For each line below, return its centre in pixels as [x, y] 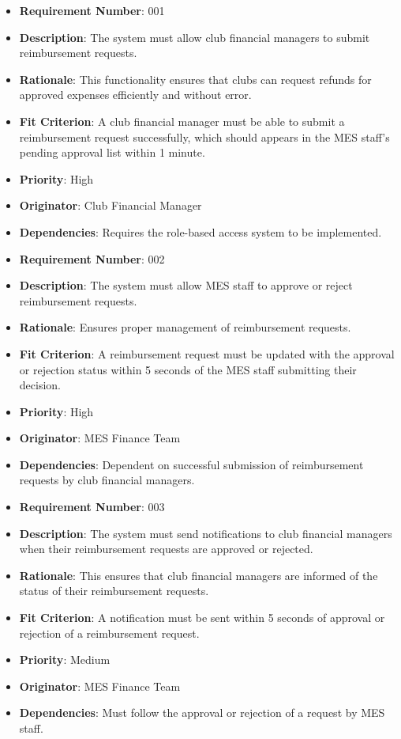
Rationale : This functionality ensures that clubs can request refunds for [195, 79]
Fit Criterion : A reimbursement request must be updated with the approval [207, 353]
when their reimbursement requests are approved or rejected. [166, 549]
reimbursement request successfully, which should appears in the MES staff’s [204, 136]
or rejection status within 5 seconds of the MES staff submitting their [188, 369]
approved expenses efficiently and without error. [135, 95]
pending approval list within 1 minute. [112, 152]
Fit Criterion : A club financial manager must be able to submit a [182, 121]
